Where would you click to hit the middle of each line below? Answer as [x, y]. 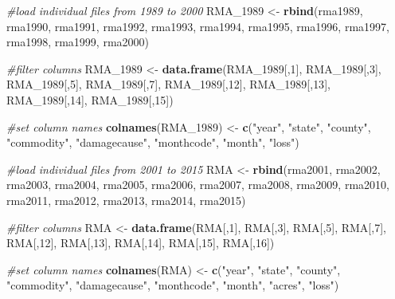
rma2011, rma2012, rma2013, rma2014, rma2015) [126, 200]
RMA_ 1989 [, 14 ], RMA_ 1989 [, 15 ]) [90, 99]
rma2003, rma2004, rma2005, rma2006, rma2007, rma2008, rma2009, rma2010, [198, 185]
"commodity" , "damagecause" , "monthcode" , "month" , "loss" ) [153, 142]
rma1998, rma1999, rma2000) [78, 42]
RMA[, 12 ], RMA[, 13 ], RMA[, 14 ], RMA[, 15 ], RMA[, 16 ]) [141, 243]
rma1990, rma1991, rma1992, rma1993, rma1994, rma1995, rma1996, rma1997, [198, 26]
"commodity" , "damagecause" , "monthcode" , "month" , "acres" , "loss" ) [173, 285]
